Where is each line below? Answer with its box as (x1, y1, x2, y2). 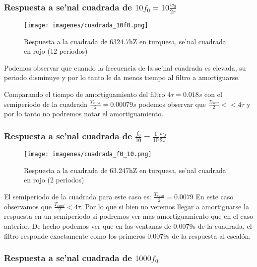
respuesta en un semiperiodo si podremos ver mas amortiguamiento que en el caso (4, 211, 254, 221)
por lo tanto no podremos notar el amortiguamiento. (4, 108, 164, 119)
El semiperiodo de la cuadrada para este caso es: (4, 191, 151, 201)
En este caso (195, 191, 234, 201)
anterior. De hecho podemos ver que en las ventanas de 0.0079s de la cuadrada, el (4, 221, 252, 231)
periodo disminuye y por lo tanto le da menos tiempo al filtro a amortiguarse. (4, 72, 240, 83)
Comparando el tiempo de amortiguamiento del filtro (4, 89, 165, 99)
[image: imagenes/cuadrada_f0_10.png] (24, 150, 152, 158)
